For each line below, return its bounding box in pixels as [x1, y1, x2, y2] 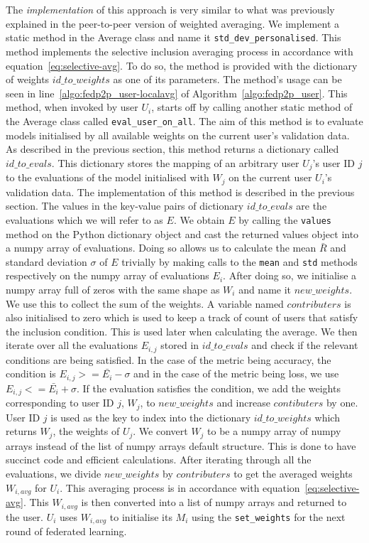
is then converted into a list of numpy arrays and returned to [81, 495, 347, 510]
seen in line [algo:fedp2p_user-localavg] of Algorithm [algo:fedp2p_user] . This [6, 85, 348, 100]
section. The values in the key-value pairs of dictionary [6, 198, 244, 213]
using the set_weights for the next [191, 509, 346, 524]
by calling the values [238, 212, 331, 227]
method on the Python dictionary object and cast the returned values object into [6, 226, 359, 241]
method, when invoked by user [6, 100, 138, 114]
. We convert [133, 424, 188, 439]
